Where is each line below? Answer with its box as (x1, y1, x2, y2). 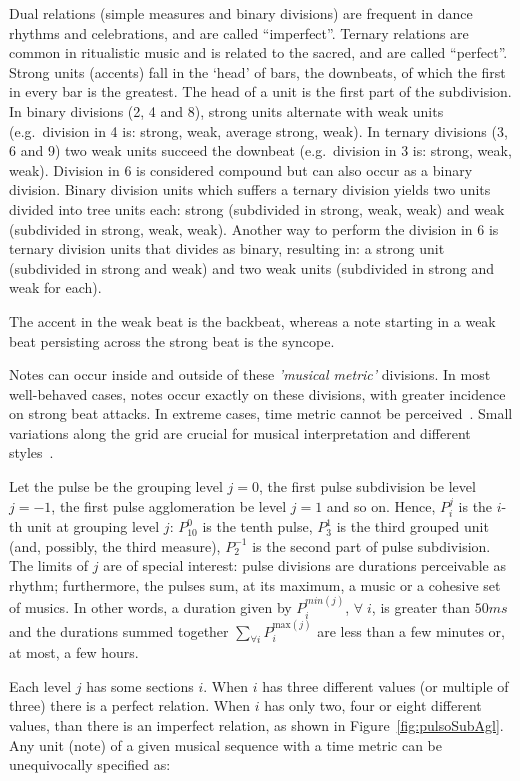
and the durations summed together (9, 620, 229, 641)
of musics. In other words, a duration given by (9, 597, 292, 618)
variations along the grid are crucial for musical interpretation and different (9, 422, 471, 443)
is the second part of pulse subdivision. (252, 535, 491, 556)
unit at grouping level (26, 516, 160, 537)
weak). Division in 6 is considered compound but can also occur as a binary (9, 159, 473, 180)
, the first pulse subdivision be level (258, 476, 476, 497)
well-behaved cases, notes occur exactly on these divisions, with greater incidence (9, 383, 506, 404)
